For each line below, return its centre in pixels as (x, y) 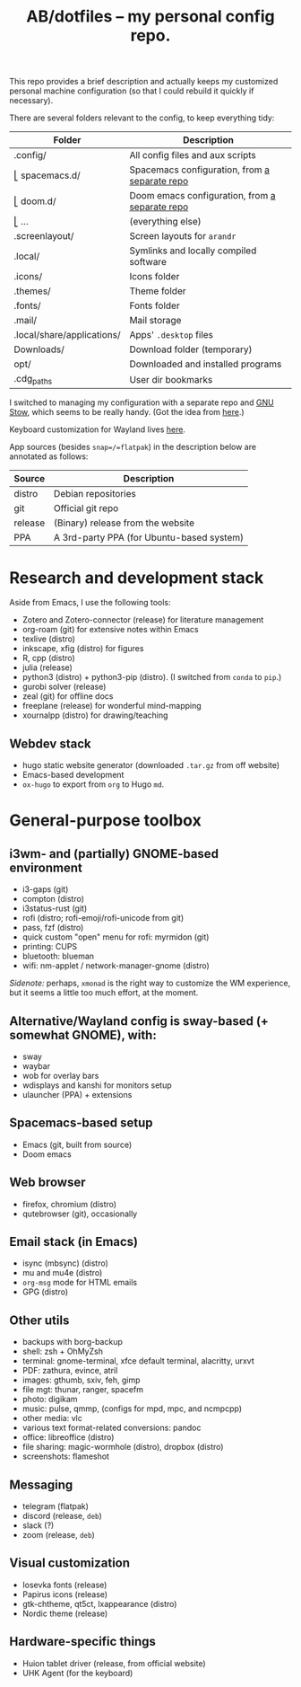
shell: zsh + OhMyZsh (62, 1351)
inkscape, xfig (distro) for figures (83, 649)
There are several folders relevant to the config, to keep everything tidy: (142, 118)
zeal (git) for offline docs (68, 696)
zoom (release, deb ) (59, 1535)
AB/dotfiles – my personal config (150, 17)
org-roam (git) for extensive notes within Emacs (110, 630)
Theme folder (158, 291)
